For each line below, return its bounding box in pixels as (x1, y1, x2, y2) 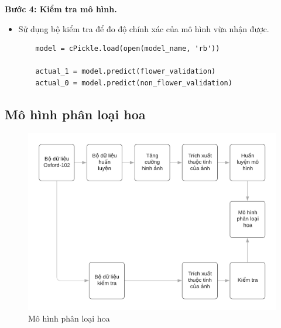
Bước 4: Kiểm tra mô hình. (5, 3, 117, 15)
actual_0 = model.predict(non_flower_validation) (35, 78, 232, 87)
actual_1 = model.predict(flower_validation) (35, 67, 216, 76)
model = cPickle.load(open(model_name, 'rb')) (35, 44, 220, 53)
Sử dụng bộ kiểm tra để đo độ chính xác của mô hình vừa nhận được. (18, 22, 269, 34)
